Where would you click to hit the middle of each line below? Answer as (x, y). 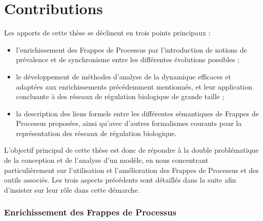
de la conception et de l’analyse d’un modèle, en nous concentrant (106, 160)
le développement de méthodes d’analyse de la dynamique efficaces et (123, 76)
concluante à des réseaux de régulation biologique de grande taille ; (120, 96)
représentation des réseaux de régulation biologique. (96, 133)
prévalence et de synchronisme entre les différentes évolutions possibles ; (128, 59)
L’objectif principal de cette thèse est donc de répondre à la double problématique (131, 150)
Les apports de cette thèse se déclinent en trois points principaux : (107, 33)
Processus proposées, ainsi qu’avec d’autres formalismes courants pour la (129, 123)
